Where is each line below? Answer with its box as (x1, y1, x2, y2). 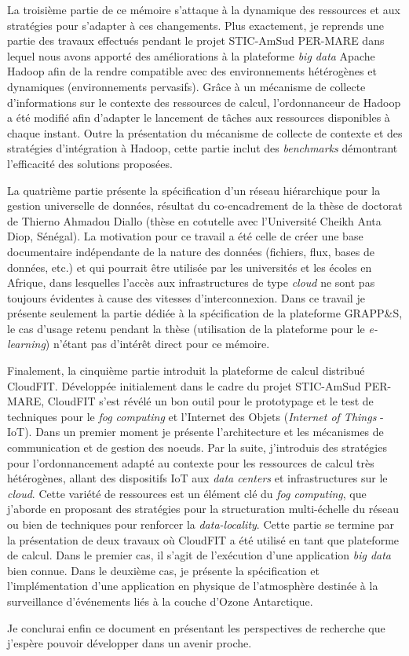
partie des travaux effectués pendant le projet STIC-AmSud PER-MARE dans (7, 32, 385, 49)
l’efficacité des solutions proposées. (7, 155, 173, 171)
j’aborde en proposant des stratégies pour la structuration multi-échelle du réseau (7, 500, 399, 517)
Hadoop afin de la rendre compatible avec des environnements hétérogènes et (7, 63, 377, 79)
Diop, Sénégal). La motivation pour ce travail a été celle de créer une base (7, 228, 363, 244)
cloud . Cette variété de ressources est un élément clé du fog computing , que (7, 485, 367, 501)
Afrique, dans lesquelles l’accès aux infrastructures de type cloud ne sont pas (7, 274, 375, 291)
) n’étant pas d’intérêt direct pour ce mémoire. (45, 335, 270, 352)
